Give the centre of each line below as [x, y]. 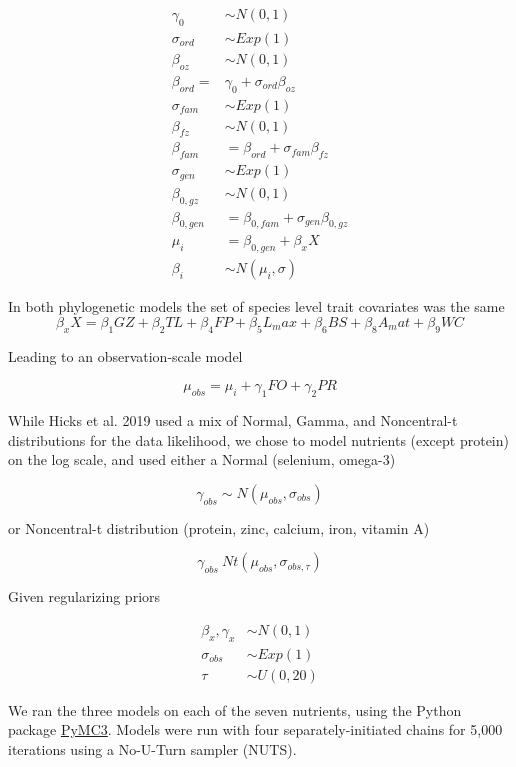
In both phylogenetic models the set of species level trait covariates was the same [256, 306]
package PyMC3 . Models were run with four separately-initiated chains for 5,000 [255, 729]
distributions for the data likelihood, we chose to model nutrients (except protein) [258, 439]
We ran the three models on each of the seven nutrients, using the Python [235, 709]
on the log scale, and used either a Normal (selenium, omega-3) [202, 459]
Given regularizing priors [84, 596]
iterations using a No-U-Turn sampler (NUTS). [152, 749]
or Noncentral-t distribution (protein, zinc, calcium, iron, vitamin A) [219, 527]
